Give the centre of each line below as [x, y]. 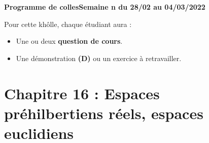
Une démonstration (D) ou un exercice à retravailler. [99, 58]
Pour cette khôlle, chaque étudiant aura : [68, 24]
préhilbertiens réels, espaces [104, 113]
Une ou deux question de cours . [69, 41]
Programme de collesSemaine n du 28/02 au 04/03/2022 [105, 7]
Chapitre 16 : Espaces [82, 93]
